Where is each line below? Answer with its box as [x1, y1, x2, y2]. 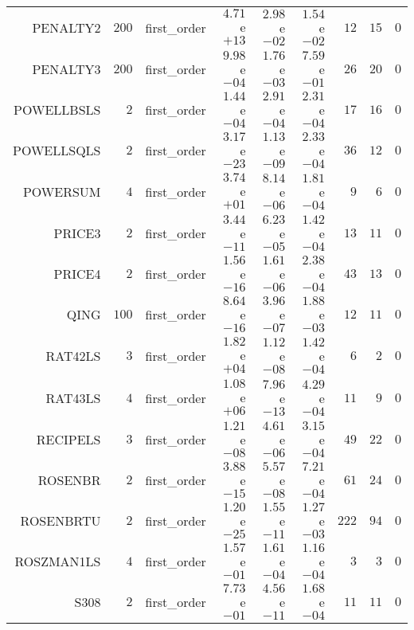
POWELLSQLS [13, 141, 101, 159]
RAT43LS [45, 389, 101, 407]
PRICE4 [53, 264, 101, 283]
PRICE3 [53, 224, 101, 242]
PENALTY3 [32, 60, 101, 78]
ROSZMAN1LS [14, 552, 101, 570]
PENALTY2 [32, 18, 101, 37]
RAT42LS [45, 346, 101, 365]
